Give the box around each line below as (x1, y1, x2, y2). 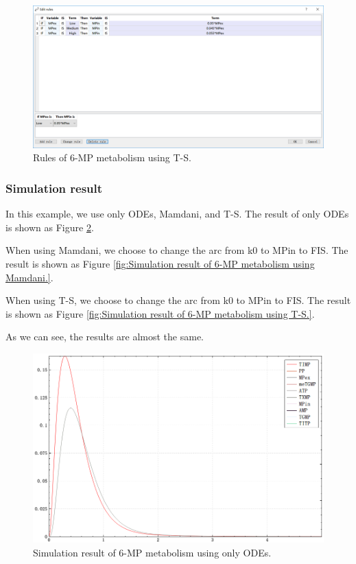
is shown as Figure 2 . (5, 220, 94, 234)
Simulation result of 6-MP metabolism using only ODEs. (33, 545, 272, 560)
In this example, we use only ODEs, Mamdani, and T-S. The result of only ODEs (5, 207, 349, 221)
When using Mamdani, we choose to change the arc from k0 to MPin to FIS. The (5, 243, 348, 257)
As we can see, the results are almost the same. (5, 329, 204, 344)
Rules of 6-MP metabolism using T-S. (33, 150, 191, 165)
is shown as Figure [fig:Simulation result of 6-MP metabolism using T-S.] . (5, 306, 315, 320)
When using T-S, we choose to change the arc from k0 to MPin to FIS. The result (5, 293, 351, 307)
